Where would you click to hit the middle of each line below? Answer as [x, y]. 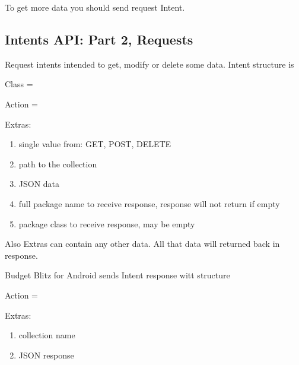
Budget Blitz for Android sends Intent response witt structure [117, 275]
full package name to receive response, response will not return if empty [149, 203]
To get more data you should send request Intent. [95, 7]
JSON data [39, 184]
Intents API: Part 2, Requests [99, 39]
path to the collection [58, 164]
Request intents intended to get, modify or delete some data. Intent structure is [149, 64]
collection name [47, 335]
